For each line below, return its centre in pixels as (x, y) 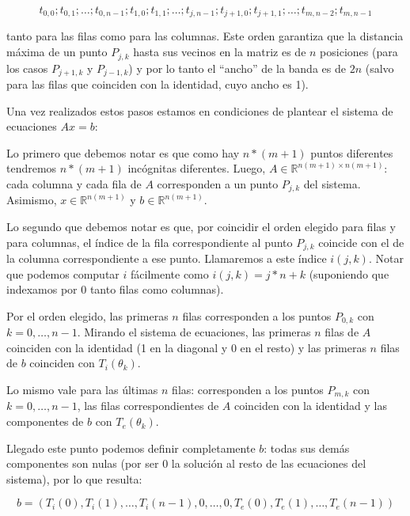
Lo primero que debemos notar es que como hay (123, 152)
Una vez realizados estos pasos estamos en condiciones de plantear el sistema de (200, 110)
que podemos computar (63, 273)
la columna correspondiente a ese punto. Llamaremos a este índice (167, 258)
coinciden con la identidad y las (310, 406)
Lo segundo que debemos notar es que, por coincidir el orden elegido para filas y (201, 226)
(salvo (380, 68)
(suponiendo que (349, 273)
